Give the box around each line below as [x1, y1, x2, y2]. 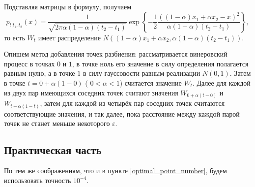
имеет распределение [38, 32, 101, 42]
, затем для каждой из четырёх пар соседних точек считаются [40, 98, 225, 108]
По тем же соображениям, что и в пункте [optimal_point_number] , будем [4, 165, 227, 175]
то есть [4, 32, 25, 42]
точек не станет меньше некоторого [4, 118, 110, 128]
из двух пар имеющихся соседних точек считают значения [4, 87, 178, 97]
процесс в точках [4, 58, 55, 68]
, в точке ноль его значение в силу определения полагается [72, 58, 249, 68]
